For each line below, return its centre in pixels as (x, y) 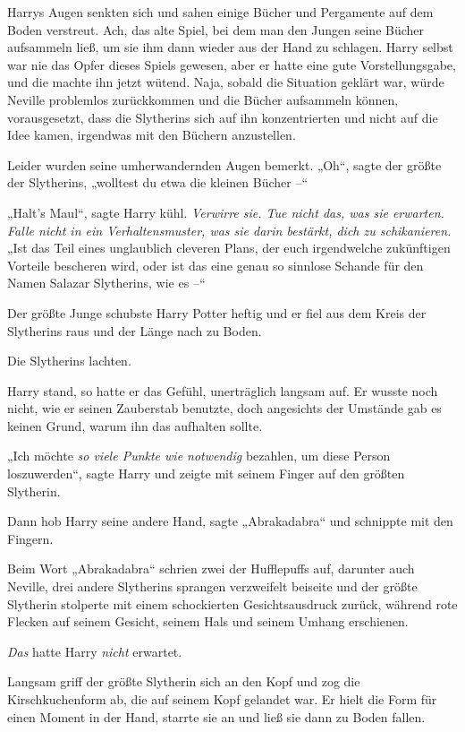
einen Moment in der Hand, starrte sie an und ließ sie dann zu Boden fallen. (216, 716)
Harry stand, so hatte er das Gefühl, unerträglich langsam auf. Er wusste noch (223, 390)
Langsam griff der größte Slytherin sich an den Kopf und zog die (184, 681)
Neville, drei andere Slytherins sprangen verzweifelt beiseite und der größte (212, 586)
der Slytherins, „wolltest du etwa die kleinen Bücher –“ (158, 182)
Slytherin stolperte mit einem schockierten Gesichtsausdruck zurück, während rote (232, 603)
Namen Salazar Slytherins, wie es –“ (106, 283)
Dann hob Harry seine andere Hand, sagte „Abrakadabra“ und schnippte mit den (230, 521)
